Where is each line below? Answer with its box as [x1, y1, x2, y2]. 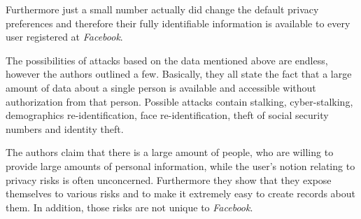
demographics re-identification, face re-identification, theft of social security [6, 108, 329, 122]
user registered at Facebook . [6, 29, 123, 44]
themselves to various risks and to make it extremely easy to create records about [6, 186, 356, 201]
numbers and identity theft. [6, 121, 124, 136]
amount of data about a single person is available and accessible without [6, 80, 316, 94]
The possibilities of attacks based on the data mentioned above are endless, [6, 52, 328, 67]
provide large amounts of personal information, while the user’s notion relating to [6, 158, 355, 173]
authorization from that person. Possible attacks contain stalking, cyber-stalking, [6, 94, 353, 108]
